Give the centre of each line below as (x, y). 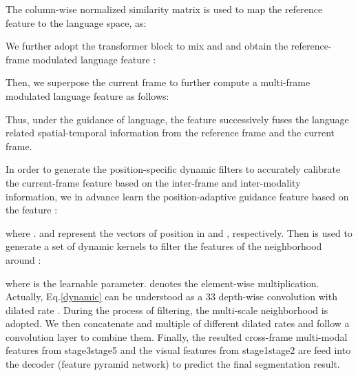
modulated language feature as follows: (87, 95)
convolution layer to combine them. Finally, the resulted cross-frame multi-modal (177, 336)
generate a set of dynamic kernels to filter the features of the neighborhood (164, 246)
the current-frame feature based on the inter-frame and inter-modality (153, 182)
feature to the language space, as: (76, 22)
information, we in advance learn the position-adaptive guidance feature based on (177, 196)
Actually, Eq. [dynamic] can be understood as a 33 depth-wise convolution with (171, 296)
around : (23, 259)
